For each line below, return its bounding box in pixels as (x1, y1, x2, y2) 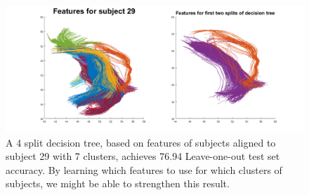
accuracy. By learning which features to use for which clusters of (6, 162, 282, 177)
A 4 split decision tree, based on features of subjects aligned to (6, 135, 276, 149)
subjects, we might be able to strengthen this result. (6, 176, 230, 191)
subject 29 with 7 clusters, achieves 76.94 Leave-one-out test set (6, 149, 280, 163)
